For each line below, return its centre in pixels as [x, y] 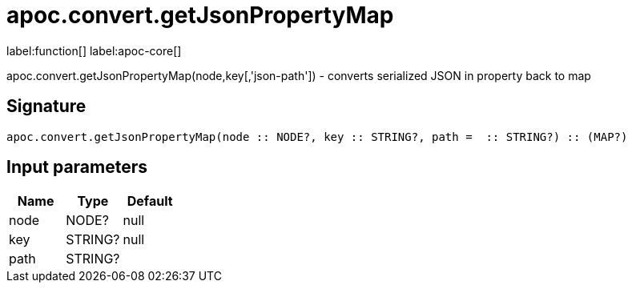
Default [150, 201]
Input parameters [77, 167]
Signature [46, 106]
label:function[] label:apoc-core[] [94, 50]
